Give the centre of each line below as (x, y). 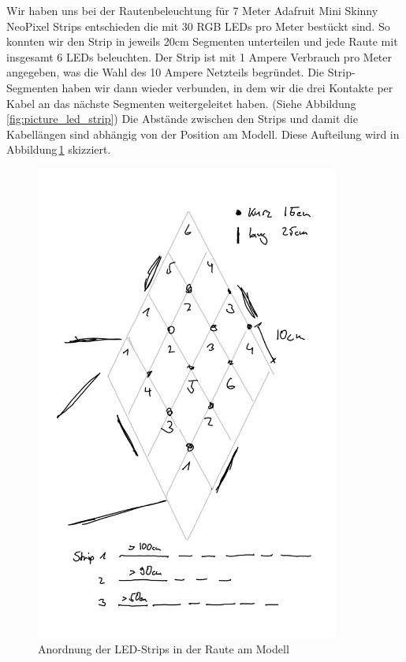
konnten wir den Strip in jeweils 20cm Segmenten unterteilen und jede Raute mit (202, 41)
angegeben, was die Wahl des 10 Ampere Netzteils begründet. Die (165, 72)
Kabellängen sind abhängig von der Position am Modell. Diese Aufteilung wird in (203, 134)
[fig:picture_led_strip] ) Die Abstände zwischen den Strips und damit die (182, 119)
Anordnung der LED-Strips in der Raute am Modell (164, 648)
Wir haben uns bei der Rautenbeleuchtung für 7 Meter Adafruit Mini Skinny (192, 10)
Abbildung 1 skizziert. (59, 149)
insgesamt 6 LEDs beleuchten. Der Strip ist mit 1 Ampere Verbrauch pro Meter (199, 56)
